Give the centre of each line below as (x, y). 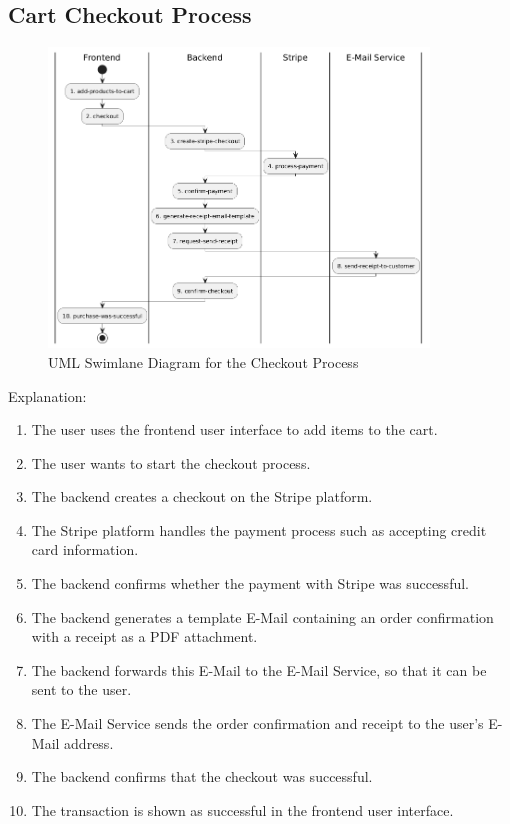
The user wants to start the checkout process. (171, 462)
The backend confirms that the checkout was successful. (202, 776)
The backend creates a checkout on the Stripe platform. (202, 496)
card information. (85, 549)
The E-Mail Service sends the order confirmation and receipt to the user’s (257, 723)
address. (89, 742)
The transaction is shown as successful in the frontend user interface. (242, 809)
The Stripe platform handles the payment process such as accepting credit (259, 529)
